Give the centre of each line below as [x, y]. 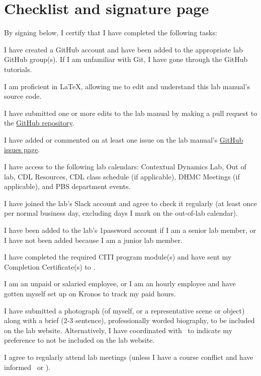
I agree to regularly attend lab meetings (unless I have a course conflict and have [129, 357]
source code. [23, 96]
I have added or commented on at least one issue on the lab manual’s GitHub [124, 139]
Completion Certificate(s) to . [50, 266]
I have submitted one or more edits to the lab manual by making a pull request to [131, 113]
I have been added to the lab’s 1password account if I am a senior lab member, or [130, 230]
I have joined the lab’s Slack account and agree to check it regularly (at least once [130, 203]
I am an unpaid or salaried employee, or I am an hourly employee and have [120, 284]
